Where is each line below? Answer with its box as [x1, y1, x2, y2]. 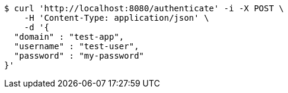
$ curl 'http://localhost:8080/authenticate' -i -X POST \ [4, 4, 284, 13]
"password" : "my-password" [14, 51, 145, 60]
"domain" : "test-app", [14, 32, 124, 41]
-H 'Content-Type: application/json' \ [24, 13, 209, 23]
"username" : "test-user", [14, 41, 139, 51]
